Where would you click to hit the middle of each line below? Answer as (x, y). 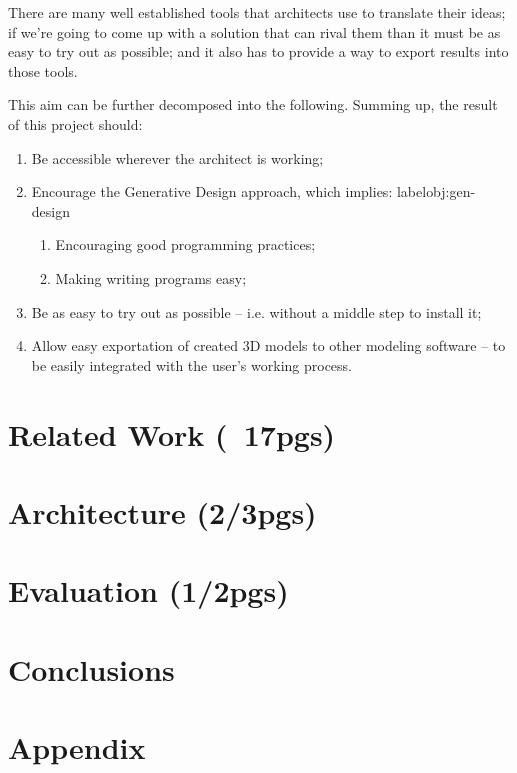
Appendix (77, 747)
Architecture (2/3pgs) (162, 511)
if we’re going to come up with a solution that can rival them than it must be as (254, 31)
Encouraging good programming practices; (185, 244)
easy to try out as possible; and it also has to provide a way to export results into (258, 51)
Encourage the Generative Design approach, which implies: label (229, 191)
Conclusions (91, 668)
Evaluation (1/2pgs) (148, 590)
